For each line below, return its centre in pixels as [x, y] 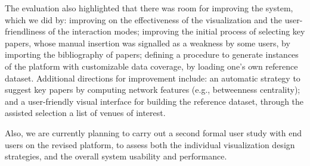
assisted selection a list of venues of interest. [85, 113]
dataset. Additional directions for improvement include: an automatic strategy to [153, 78]
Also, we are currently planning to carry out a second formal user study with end [153, 132]
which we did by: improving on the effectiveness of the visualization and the [143, 19]
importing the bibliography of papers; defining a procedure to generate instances [152, 54]
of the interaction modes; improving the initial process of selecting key [176, 31]
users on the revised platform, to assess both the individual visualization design [150, 144]
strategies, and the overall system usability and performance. [116, 156]
